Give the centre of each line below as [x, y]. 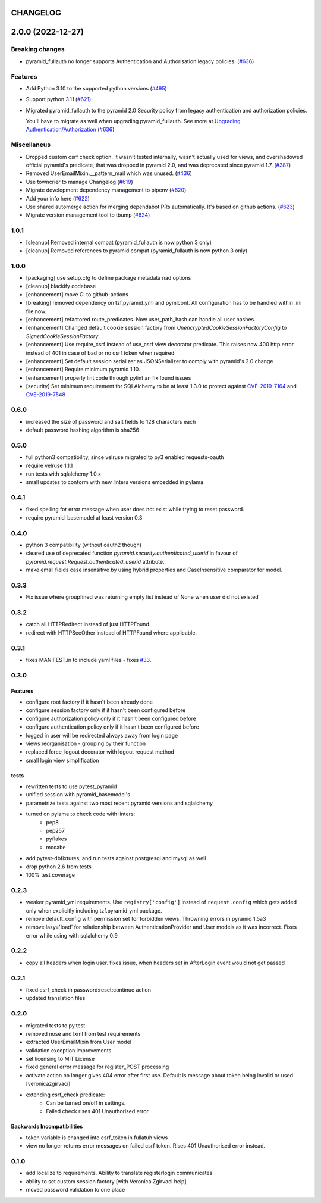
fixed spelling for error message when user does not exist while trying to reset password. [135, 510]
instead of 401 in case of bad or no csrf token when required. [101, 353]
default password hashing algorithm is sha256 [83, 430]
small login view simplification [62, 760]
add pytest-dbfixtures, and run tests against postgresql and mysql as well [116, 858]
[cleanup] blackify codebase [61, 286]
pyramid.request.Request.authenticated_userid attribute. [95, 561]
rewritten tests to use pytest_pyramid [71, 786]
